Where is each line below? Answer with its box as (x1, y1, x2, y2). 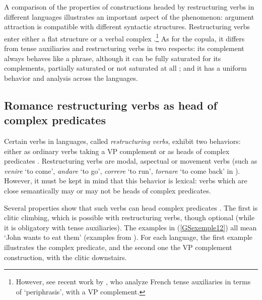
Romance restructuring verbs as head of (4, 97, 217, 113)
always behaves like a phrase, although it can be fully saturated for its (4, 53, 221, 63)
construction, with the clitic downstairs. (4, 252, 127, 262)
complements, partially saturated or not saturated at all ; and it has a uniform (4, 63, 247, 73)
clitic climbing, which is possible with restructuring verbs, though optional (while (4, 212, 255, 223)
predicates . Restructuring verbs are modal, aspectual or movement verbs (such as (4, 156, 257, 166)
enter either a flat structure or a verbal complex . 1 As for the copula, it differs (4, 31, 245, 43)
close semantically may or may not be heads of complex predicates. (4, 185, 211, 195)
